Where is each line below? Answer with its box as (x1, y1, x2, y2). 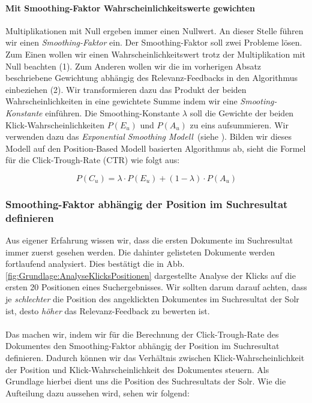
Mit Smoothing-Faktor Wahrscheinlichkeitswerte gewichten (5, 1, 255, 14)
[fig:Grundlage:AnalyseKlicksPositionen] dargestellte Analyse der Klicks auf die (5, 269, 296, 281)
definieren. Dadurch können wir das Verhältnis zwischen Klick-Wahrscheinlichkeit (5, 351, 305, 363)
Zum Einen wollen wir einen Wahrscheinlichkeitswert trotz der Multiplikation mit (5, 47, 305, 60)
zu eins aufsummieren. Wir (190, 118, 289, 131)
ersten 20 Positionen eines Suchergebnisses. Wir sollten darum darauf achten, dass (5, 281, 307, 293)
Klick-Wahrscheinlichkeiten (5, 118, 105, 131)
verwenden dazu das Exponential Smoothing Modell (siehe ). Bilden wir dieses (5, 130, 292, 143)
